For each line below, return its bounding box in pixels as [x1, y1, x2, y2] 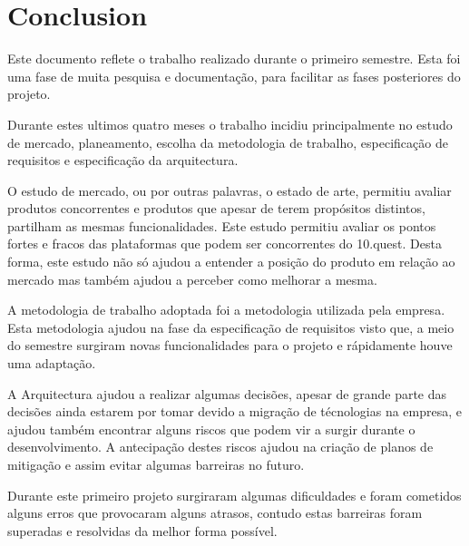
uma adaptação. [7, 354, 96, 373]
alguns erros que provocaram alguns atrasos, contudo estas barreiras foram [7, 503, 423, 522]
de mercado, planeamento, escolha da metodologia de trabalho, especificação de [7, 132, 448, 151]
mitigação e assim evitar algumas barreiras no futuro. [7, 455, 305, 473]
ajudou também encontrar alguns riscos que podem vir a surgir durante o [7, 419, 415, 438]
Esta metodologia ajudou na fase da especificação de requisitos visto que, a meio [7, 317, 454, 336]
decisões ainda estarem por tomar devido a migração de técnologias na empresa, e [7, 402, 463, 421]
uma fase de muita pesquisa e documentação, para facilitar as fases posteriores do [7, 66, 461, 85]
